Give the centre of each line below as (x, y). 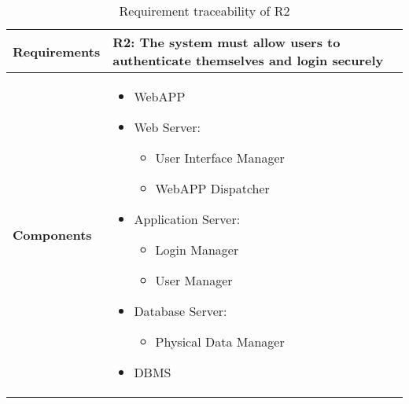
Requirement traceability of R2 (204, 11)
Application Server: (187, 219)
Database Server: (181, 311)
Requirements (57, 51)
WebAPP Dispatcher (212, 188)
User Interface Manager (220, 158)
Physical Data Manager (220, 342)
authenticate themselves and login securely (248, 60)
